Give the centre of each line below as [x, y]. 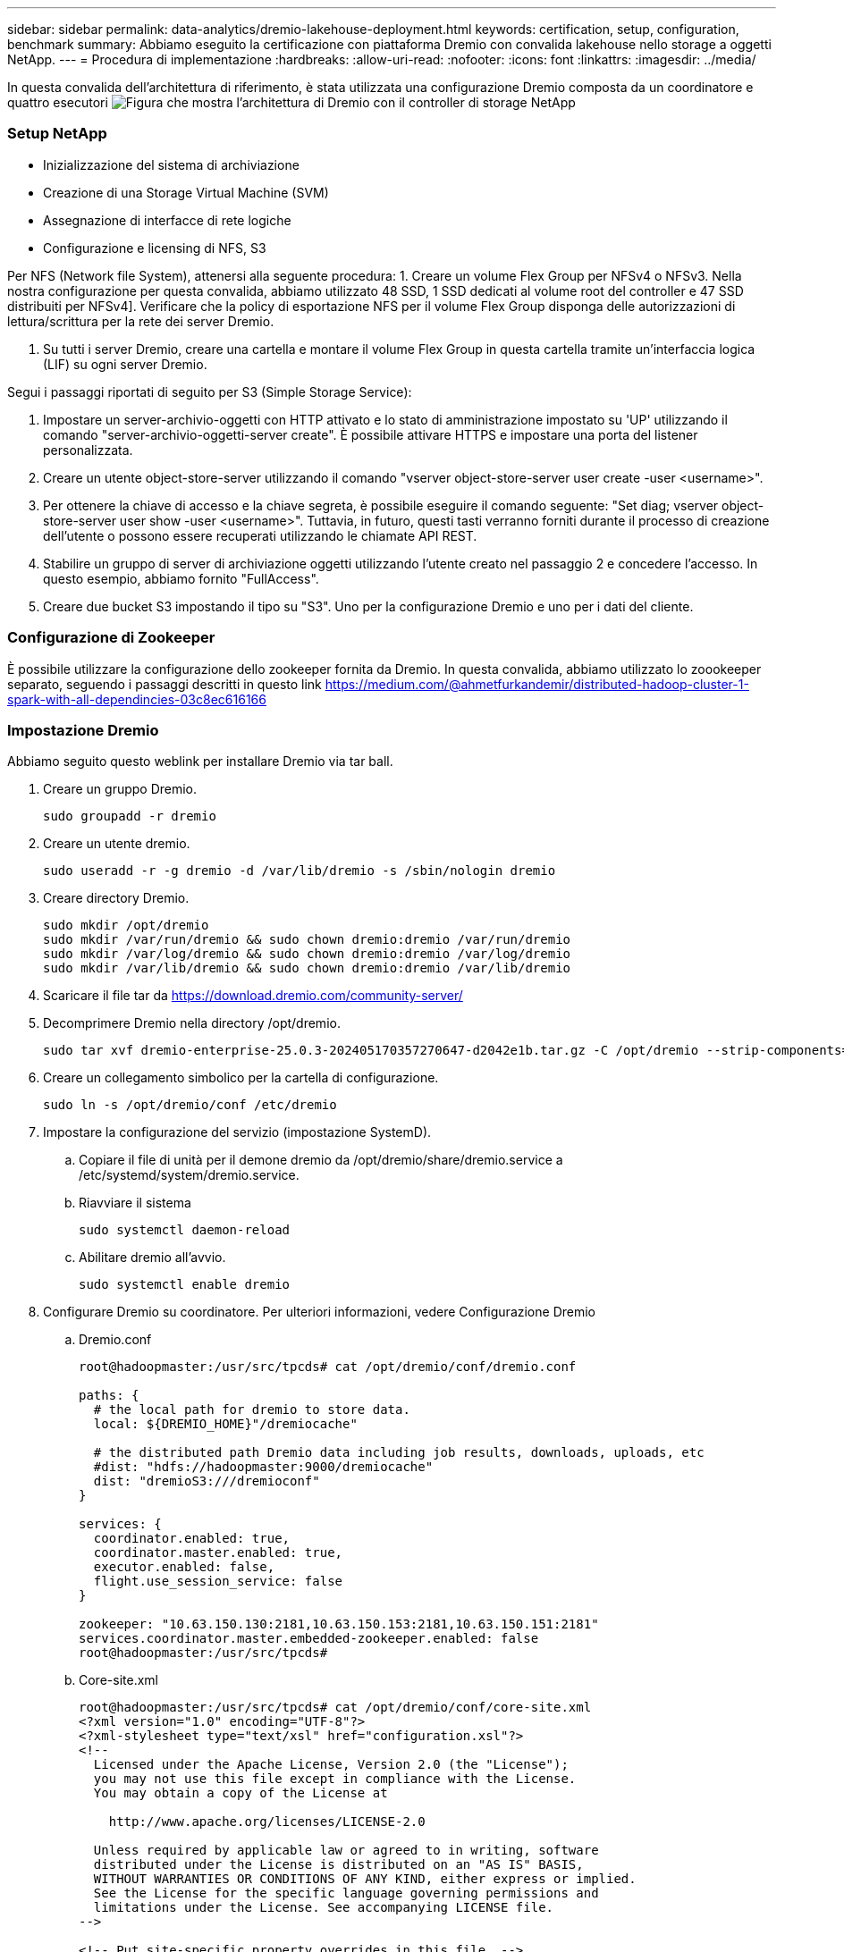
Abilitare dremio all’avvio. [152, 1258]
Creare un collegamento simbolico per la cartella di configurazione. [241, 1078]
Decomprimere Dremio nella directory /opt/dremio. [192, 1023]
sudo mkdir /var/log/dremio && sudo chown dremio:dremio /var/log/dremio [307, 954]
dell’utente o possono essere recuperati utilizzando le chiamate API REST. [260, 535]
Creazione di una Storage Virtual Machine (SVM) [186, 192]
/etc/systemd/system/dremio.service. [189, 1175]
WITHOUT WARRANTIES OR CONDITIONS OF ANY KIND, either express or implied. [365, 1879]
